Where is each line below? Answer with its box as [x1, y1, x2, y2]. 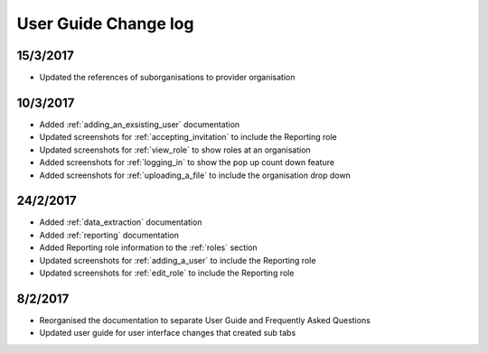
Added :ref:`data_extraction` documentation [39, 217, 202, 228]
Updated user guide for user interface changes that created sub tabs [39, 328, 296, 339]
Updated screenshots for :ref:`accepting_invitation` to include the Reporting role [39, 132, 338, 143]
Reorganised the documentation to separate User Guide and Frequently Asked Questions [39, 314, 371, 325]
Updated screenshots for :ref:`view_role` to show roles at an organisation [39, 144, 311, 155]
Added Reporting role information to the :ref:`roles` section [39, 242, 258, 253]
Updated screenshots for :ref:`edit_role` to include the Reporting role [39, 267, 295, 278]
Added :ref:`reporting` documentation [39, 229, 180, 240]
